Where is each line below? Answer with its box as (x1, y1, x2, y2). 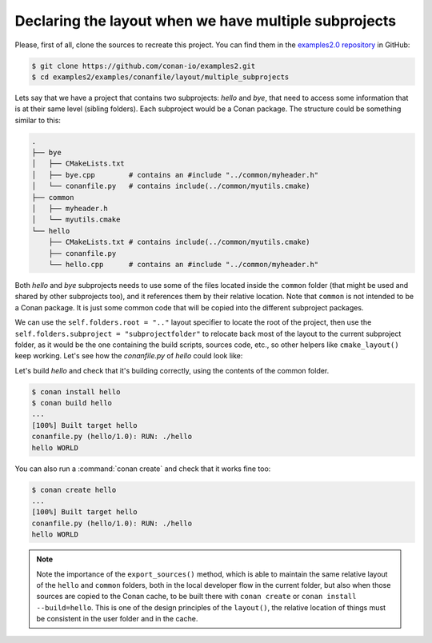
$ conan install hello (31, 387, 121, 396)
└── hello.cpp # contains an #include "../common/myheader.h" (48, 260, 319, 269)
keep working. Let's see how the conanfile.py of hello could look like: (14, 351, 243, 361)
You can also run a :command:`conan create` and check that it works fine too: (14, 464, 271, 473)
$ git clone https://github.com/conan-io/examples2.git (31, 61, 256, 70)
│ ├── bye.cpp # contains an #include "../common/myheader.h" (31, 170, 319, 179)
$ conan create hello (31, 485, 117, 494)
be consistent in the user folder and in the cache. (36, 614, 198, 624)
